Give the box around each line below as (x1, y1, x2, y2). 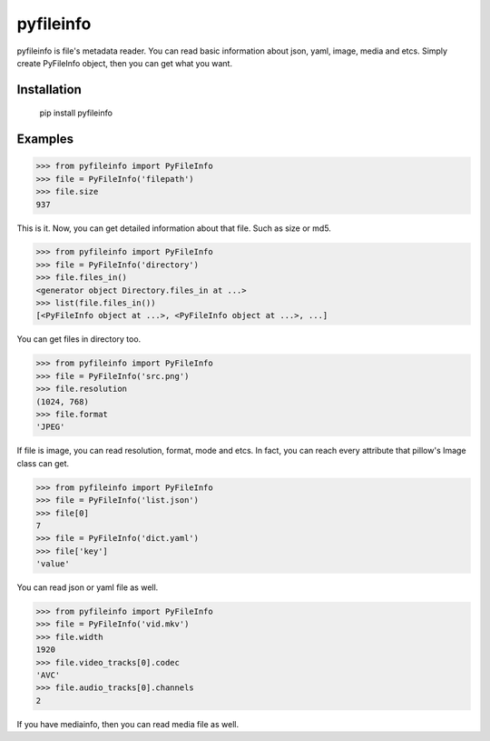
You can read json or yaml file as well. (16, 582, 159, 593)
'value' (35, 559, 70, 569)
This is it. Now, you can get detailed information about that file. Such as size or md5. (16, 223, 331, 234)
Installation (16, 82, 82, 97)
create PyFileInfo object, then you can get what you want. (16, 57, 233, 68)
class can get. (16, 457, 70, 468)
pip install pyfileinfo (39, 107, 113, 118)
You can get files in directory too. (16, 334, 142, 345)
